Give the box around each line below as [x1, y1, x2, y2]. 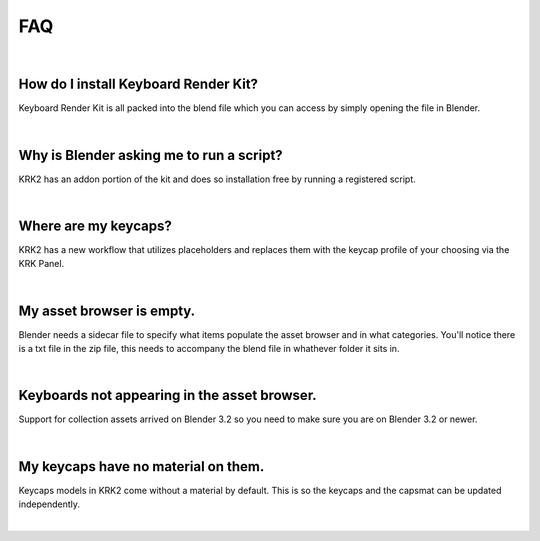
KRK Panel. [18, 258, 65, 270]
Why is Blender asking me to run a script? [18, 146, 284, 164]
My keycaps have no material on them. [18, 458, 265, 475]
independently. [18, 498, 80, 510]
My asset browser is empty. [18, 302, 196, 319]
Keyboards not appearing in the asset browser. [18, 387, 317, 404]
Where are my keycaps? [18, 217, 172, 234]
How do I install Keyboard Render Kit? [18, 76, 259, 93]
